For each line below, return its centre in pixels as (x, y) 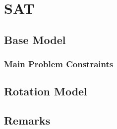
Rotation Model (46, 91)
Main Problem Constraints (59, 64)
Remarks (27, 120)
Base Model (35, 39)
